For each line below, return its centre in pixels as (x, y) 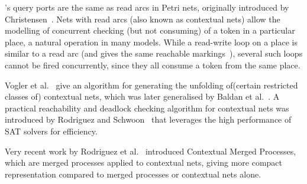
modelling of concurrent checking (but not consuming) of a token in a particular (150, 30)
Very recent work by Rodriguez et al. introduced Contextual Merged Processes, (151, 151)
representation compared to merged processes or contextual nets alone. (133, 174)
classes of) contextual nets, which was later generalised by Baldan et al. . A (142, 96)
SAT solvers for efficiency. (51, 131)
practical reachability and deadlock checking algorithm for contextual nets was (147, 108)
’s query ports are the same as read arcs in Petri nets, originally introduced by (147, 7)
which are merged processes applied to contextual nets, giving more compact (144, 162)
